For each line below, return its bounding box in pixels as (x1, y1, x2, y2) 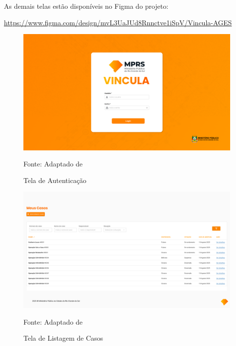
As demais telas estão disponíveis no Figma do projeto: (4, 1, 169, 11)
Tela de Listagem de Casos (23, 333, 103, 343)
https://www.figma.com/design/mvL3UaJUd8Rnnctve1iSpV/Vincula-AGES (4, 17, 232, 27)
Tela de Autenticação (23, 175, 87, 185)
